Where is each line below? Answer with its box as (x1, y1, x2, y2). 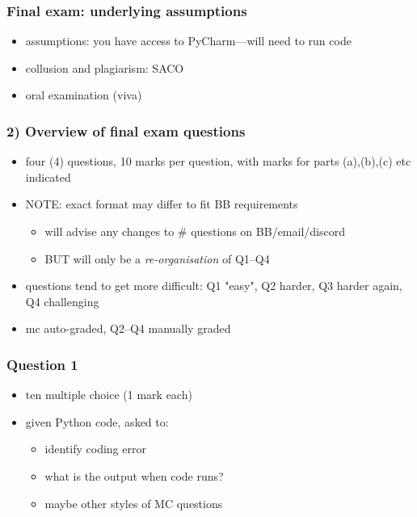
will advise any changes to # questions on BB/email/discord (44, 223, 345, 239)
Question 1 (6, 354, 78, 374)
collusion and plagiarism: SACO (25, 59, 184, 76)
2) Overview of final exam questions (6, 120, 246, 141)
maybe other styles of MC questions (44, 494, 223, 511)
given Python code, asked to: (25, 413, 169, 430)
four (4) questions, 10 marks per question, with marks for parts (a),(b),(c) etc (25, 153, 411, 170)
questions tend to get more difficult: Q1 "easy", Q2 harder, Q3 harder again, (25, 277, 402, 294)
